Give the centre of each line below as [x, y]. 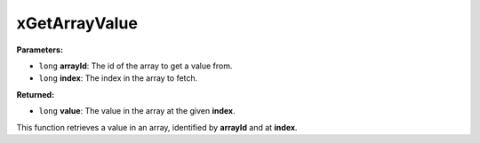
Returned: [36, 94]
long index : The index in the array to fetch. [118, 78]
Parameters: [40, 50]
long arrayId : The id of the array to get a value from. [136, 66]
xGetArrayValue [77, 23]
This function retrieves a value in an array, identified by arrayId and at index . [157, 127]
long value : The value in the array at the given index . [137, 111]
